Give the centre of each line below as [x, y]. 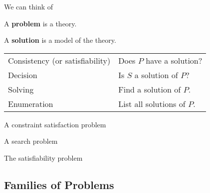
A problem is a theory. [40, 23]
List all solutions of [152, 103]
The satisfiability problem [43, 157]
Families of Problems [59, 184]
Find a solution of [150, 89]
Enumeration [31, 103]
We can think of [29, 6]
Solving [21, 89]
